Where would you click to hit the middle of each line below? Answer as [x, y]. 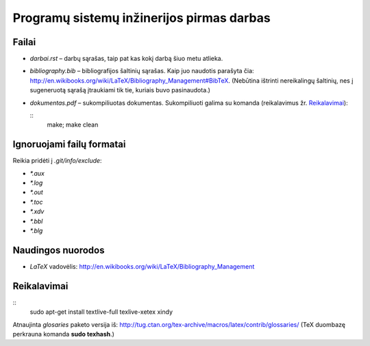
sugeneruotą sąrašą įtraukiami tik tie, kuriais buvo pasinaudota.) [120, 90]
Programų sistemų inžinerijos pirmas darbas [141, 18]
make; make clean [73, 125]
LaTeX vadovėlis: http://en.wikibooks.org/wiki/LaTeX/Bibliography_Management [142, 266]
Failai [24, 42]
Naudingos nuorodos [59, 250]
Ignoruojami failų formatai [69, 145]
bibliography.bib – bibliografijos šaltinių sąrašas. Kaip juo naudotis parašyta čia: [142, 71]
